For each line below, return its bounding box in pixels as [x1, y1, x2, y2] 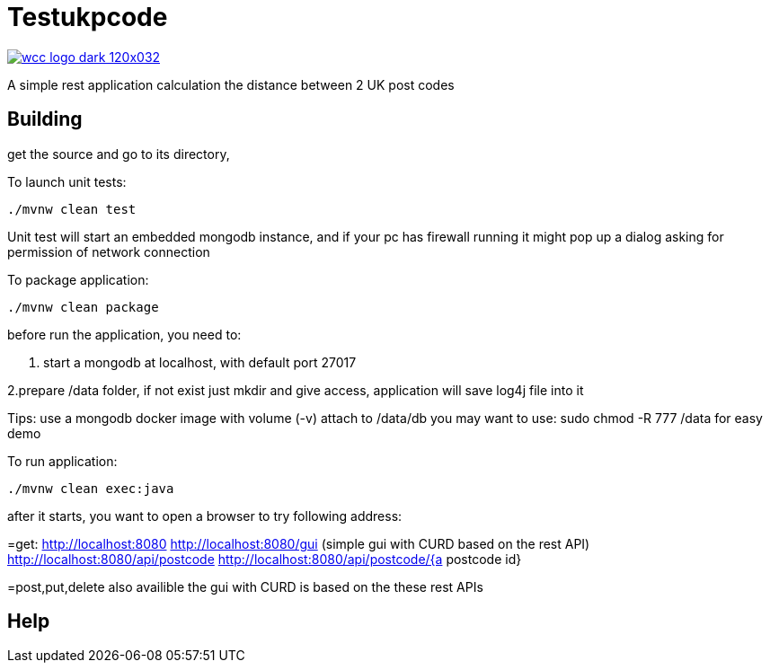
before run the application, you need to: [7, 326, 242, 342]
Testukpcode [7, 2, 168, 32]
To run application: [7, 453, 118, 469]
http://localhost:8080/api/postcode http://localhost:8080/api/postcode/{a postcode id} [7, 551, 522, 567]
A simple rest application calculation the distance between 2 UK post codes [7, 76, 455, 93]
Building [7, 108, 83, 131]
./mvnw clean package [7, 299, 159, 314]
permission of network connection [7, 243, 210, 260]
